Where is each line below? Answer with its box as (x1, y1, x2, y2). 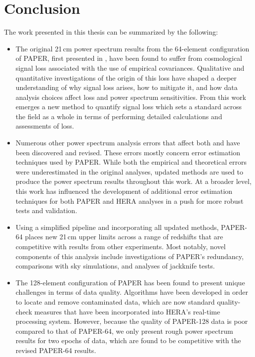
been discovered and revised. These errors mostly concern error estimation (15, 147, 241, 157)
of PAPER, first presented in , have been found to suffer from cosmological (15, 53, 242, 63)
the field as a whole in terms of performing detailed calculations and (15, 111, 222, 121)
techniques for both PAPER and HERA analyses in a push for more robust (15, 195, 244, 206)
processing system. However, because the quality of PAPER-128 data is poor (15, 316, 248, 326)
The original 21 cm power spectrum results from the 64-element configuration (15, 43, 250, 53)
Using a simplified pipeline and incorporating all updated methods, (15, 222, 219, 232)
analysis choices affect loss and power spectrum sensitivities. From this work (15, 91, 246, 102)
